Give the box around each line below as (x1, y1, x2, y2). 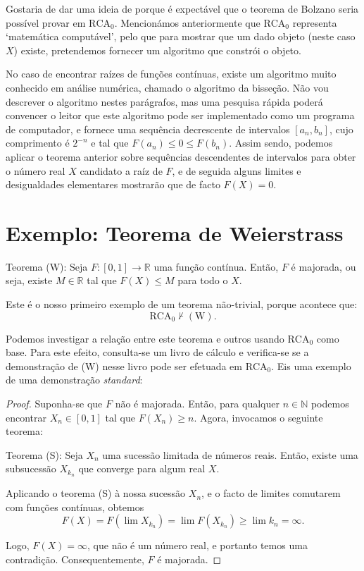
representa (292, 15, 337, 30)
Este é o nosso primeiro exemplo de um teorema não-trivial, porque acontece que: (6, 297, 358, 312)
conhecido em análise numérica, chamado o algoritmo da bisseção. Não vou (6, 80, 329, 94)
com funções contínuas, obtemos (6, 499, 144, 514)
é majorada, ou (291, 259, 356, 274)
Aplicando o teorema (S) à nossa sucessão (6, 486, 186, 501)
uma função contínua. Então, (153, 259, 279, 274)
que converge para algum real (78, 461, 206, 476)
